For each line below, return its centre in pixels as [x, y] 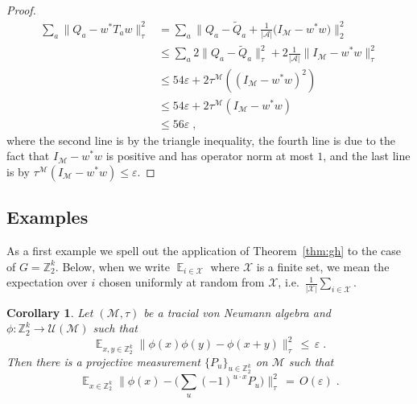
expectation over [47, 282]
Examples [47, 217]
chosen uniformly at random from [182, 282]
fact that [28, 156]
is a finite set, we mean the [323, 266]
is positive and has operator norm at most [210, 156]
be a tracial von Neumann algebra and [237, 312]
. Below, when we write [113, 266]
